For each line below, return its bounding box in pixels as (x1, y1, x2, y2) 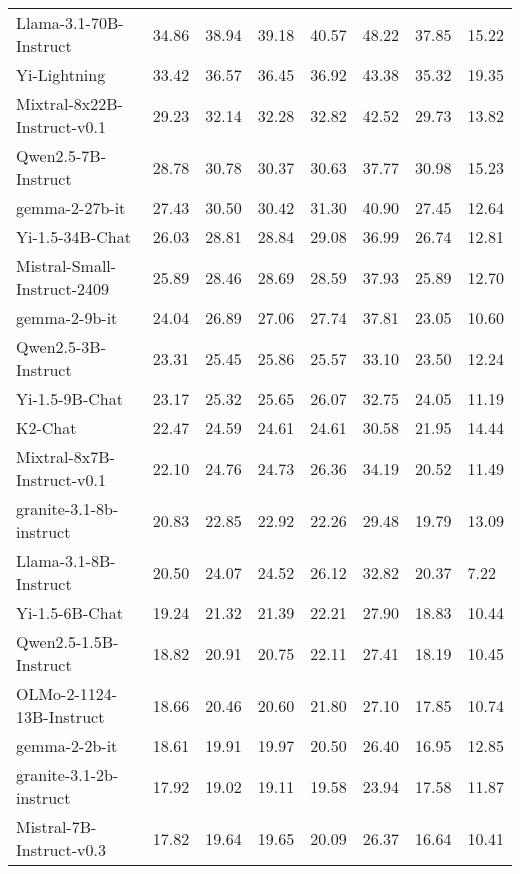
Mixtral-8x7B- (16, 445, 115, 468)
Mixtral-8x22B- (16, 92, 123, 115)
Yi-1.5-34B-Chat (16, 225, 131, 248)
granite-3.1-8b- (16, 497, 119, 520)
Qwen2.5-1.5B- (16, 630, 119, 653)
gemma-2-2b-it (16, 734, 118, 757)
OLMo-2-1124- (16, 682, 118, 705)
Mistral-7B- (16, 815, 97, 838)
